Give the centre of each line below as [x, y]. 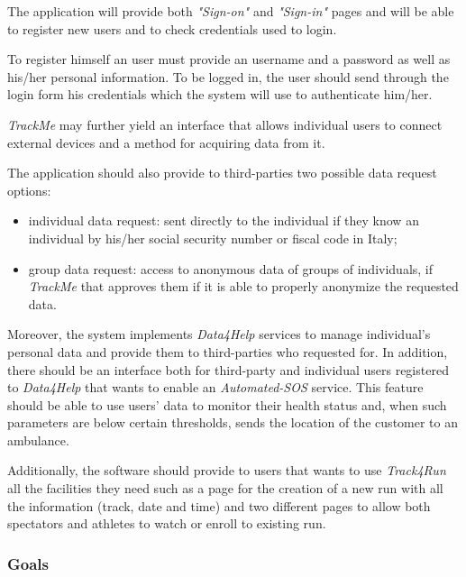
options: [29, 190]
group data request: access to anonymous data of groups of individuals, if [231, 268]
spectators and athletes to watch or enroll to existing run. [167, 523]
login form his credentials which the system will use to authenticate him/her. [220, 94]
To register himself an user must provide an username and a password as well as [229, 59]
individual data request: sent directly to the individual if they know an [224, 220]
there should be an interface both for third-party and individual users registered [228, 369]
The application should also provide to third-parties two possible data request [222, 173]
